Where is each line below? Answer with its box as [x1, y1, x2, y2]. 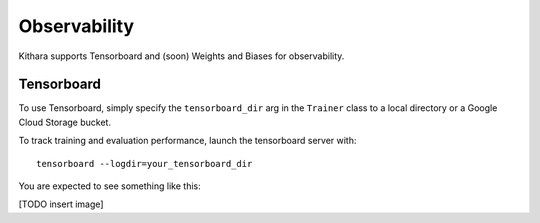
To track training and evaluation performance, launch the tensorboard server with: [18, 135, 357, 147]
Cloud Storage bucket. [18, 116, 112, 128]
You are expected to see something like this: [18, 180, 201, 192]
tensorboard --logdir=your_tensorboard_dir [36, 158, 253, 169]
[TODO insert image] [18, 198, 104, 210]
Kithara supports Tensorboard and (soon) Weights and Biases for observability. [18, 50, 345, 62]
